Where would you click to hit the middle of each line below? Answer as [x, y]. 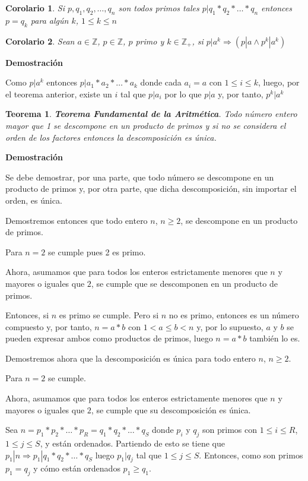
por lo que [183, 94]
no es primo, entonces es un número [234, 315]
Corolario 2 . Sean [40, 41]
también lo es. [275, 338]
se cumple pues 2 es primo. [97, 251]
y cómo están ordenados [77, 468]
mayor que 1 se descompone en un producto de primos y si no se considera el [146, 125]
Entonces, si [27, 315]
